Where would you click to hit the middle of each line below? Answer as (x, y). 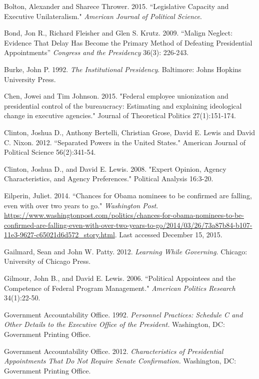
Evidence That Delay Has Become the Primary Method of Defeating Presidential (128, 42)
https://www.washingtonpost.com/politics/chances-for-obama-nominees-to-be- (124, 215)
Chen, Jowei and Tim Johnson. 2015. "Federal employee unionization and (116, 96)
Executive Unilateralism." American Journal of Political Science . (103, 16)
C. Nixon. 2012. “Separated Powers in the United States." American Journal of (125, 142)
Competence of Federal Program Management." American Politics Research (120, 288)
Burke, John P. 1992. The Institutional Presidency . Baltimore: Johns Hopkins (123, 69)
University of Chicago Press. (47, 261)
